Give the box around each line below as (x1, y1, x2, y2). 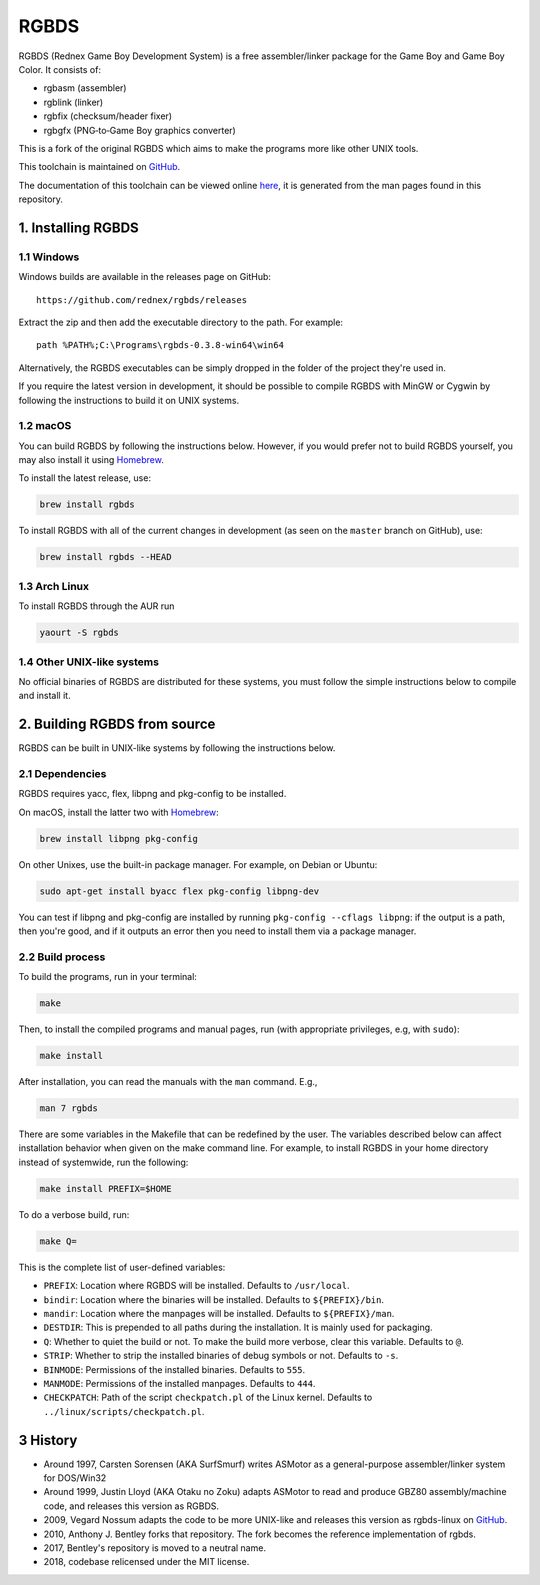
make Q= (39, 1235, 77, 1247)
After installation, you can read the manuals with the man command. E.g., (18, 1076, 318, 1088)
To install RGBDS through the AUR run (18, 600, 175, 612)
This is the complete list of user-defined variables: (18, 1261, 226, 1273)
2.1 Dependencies (18, 766, 107, 780)
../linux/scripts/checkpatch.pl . (43, 1405, 205, 1417)
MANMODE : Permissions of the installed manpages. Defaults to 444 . (43, 1377, 316, 1389)
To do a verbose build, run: (18, 1208, 130, 1220)
